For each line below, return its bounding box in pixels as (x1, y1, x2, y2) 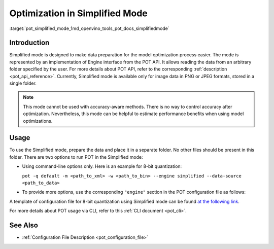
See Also (9, 221, 38, 230)
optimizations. (23, 118, 53, 124)
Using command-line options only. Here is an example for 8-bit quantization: (22, 163, 182, 169)
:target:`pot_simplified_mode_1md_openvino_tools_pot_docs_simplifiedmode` (9, 25, 169, 31)
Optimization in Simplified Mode (9, 8, 148, 19)
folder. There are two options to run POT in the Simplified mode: (9, 154, 143, 160)
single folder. (9, 80, 37, 86)
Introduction (9, 39, 50, 47)
